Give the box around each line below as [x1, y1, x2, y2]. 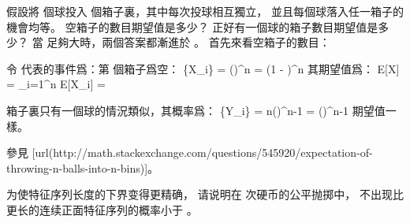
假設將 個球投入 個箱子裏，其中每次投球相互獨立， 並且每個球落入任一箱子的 [6, 3, 404, 19]
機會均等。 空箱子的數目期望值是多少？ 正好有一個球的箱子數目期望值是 [6, 18, 378, 35]
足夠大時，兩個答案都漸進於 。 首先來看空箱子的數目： [47, 34, 330, 50]
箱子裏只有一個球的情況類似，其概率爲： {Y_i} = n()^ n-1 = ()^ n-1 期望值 [6, 102, 386, 118]
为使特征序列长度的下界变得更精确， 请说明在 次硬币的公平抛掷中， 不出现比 [6, 186, 404, 203]
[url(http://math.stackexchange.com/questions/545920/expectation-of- [32, 144, 373, 161]
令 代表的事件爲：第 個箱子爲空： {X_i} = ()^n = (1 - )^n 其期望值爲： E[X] [6, 60, 400, 76]
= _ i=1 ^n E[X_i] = [6, 76, 106, 92]
